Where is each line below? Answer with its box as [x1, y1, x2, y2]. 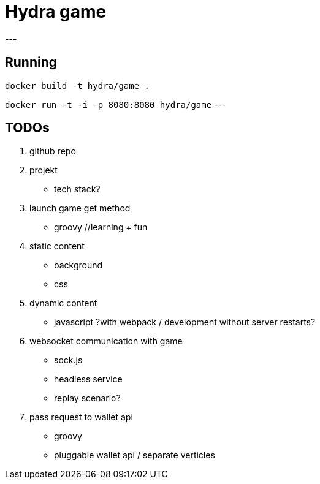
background [54, 260, 103, 271]
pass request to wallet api [29, 412, 133, 423]
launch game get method [29, 203, 131, 214]
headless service [54, 374, 123, 385]
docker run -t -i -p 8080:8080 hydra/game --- [5, 99, 226, 110]
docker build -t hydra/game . [5, 80, 150, 91]
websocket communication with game [29, 336, 183, 347]
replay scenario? [54, 393, 121, 404]
